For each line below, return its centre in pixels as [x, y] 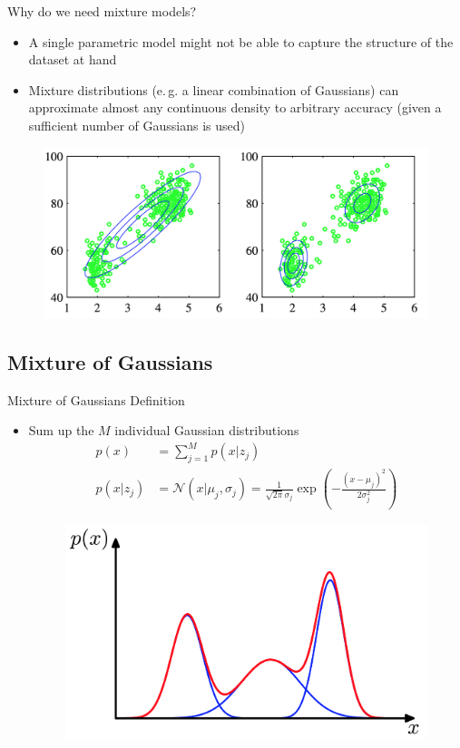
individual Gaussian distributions [207, 430]
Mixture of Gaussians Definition [96, 399]
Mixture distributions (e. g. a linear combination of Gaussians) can [214, 89]
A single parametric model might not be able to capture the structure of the [241, 41]
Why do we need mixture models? [102, 11]
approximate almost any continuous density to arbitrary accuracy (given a [235, 107]
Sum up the [61, 430]
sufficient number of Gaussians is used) [137, 125]
